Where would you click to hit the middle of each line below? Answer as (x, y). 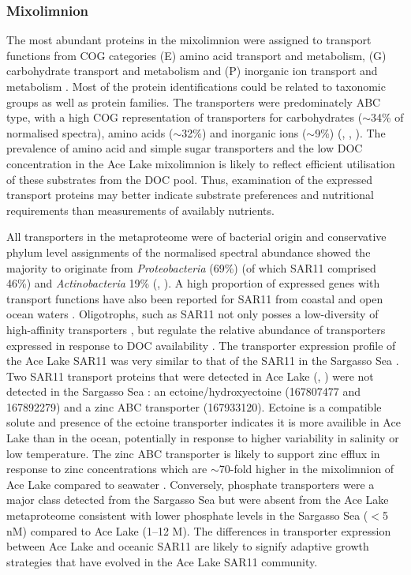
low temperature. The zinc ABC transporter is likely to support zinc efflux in (193, 453)
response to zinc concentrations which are (107, 469)
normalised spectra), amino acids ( (90, 132)
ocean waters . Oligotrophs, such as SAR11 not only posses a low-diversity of (192, 314)
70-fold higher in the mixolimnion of (306, 469)
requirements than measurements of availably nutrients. (140, 210)
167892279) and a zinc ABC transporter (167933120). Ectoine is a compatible (194, 406)
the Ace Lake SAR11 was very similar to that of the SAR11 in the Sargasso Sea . (203, 361)
